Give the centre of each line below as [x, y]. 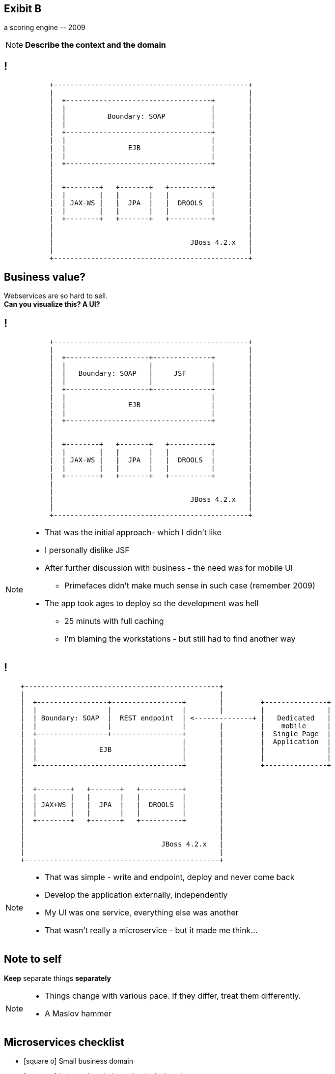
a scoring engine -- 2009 [45, 28]
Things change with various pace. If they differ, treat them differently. [173, 995]
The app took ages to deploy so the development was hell [152, 603]
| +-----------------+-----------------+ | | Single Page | [176, 733]
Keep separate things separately [57, 978]
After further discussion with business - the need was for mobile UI [169, 568]
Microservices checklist [64, 1042]
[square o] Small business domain [79, 1061]
